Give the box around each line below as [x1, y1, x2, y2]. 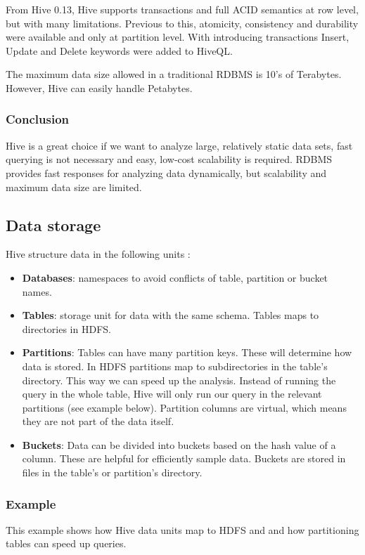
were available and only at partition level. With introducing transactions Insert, [6, 30, 350, 44]
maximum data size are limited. [6, 179, 142, 194]
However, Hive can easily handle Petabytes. [6, 80, 193, 95]
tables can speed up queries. [6, 536, 127, 551]
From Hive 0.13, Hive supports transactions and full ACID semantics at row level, [6, 2, 359, 16]
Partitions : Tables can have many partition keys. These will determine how [22, 345, 352, 360]
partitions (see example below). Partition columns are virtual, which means [22, 400, 347, 414]
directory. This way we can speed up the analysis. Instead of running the [22, 372, 336, 387]
